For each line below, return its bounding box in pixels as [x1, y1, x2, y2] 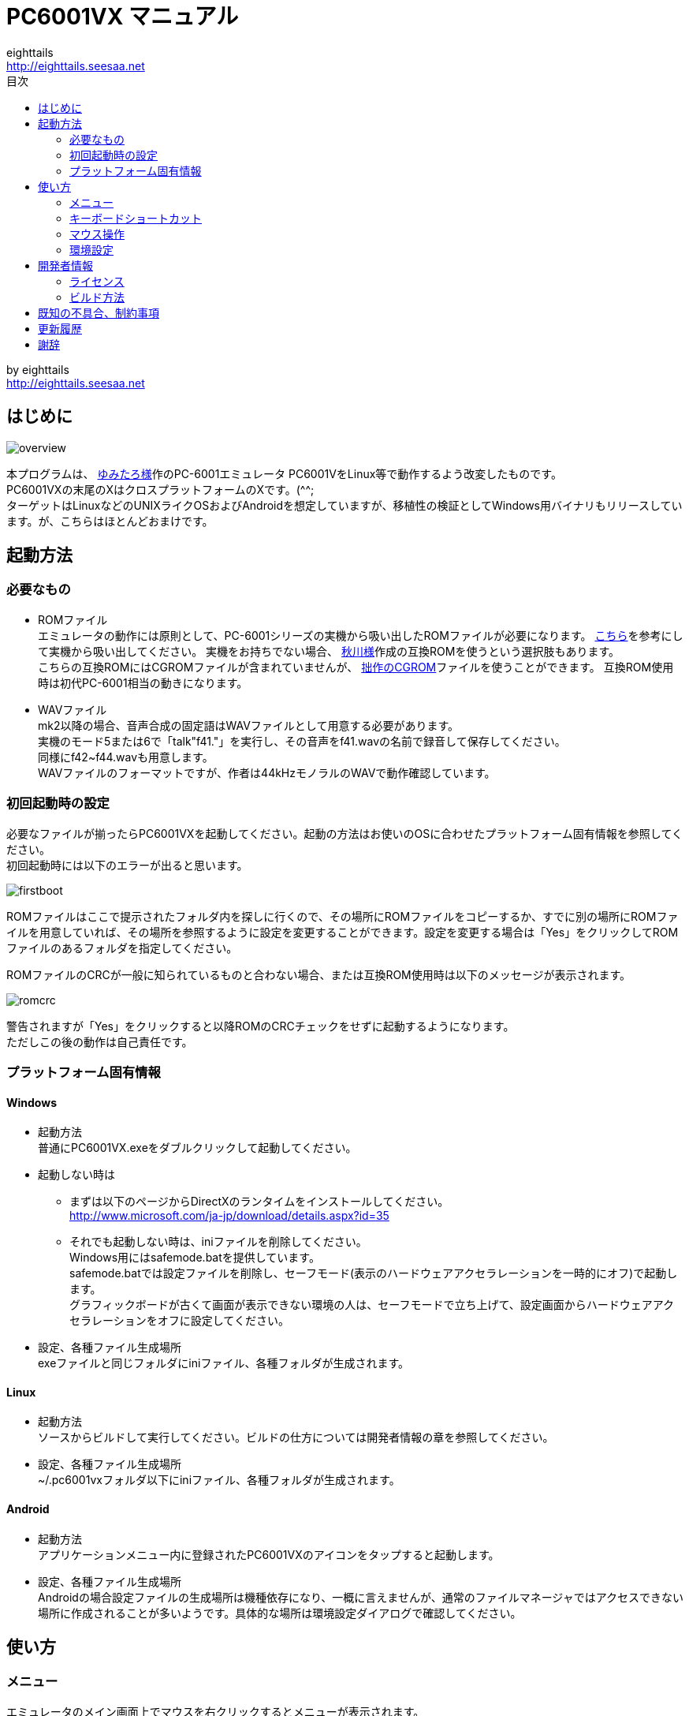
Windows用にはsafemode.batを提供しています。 [69, 1251, 320, 1265]
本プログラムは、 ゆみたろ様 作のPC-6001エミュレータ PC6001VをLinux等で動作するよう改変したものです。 [6, 466, 562, 480]
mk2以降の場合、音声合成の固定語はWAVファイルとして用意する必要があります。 [38, 718, 460, 732]
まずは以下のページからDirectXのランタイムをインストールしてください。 [69, 1194, 449, 1209]
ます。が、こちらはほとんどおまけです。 [6, 514, 214, 528]
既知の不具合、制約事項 [38, 305, 159, 320]
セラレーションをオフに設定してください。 [69, 1314, 289, 1328]
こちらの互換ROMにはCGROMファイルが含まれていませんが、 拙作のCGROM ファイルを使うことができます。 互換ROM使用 [38, 660, 674, 674]
